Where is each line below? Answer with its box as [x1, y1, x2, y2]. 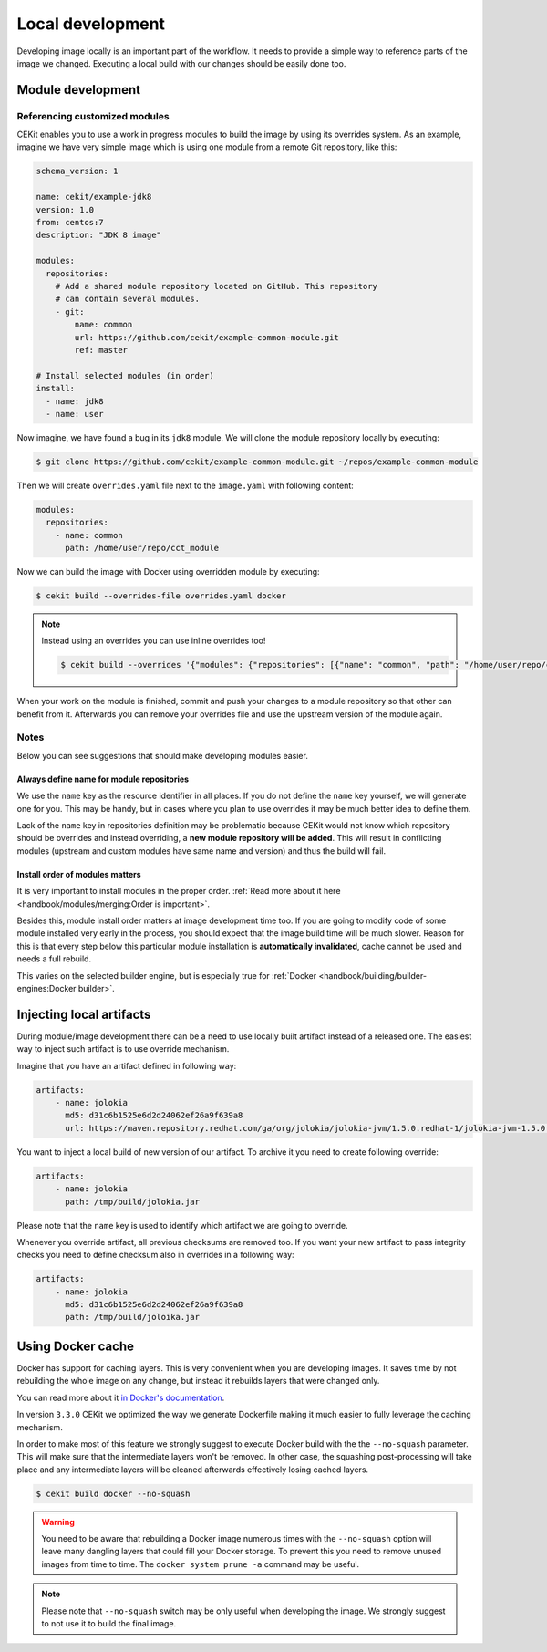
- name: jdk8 [46, 396, 104, 406]
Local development [16, 14, 166, 34]
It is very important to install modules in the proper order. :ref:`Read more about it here [16, 886, 341, 897]
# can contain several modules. [55, 294, 201, 305]
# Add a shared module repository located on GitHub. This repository [55, 281, 378, 291]
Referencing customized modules [16, 109, 170, 122]
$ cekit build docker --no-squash [36, 1488, 191, 1499]
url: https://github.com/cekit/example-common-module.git [74, 332, 339, 342]
